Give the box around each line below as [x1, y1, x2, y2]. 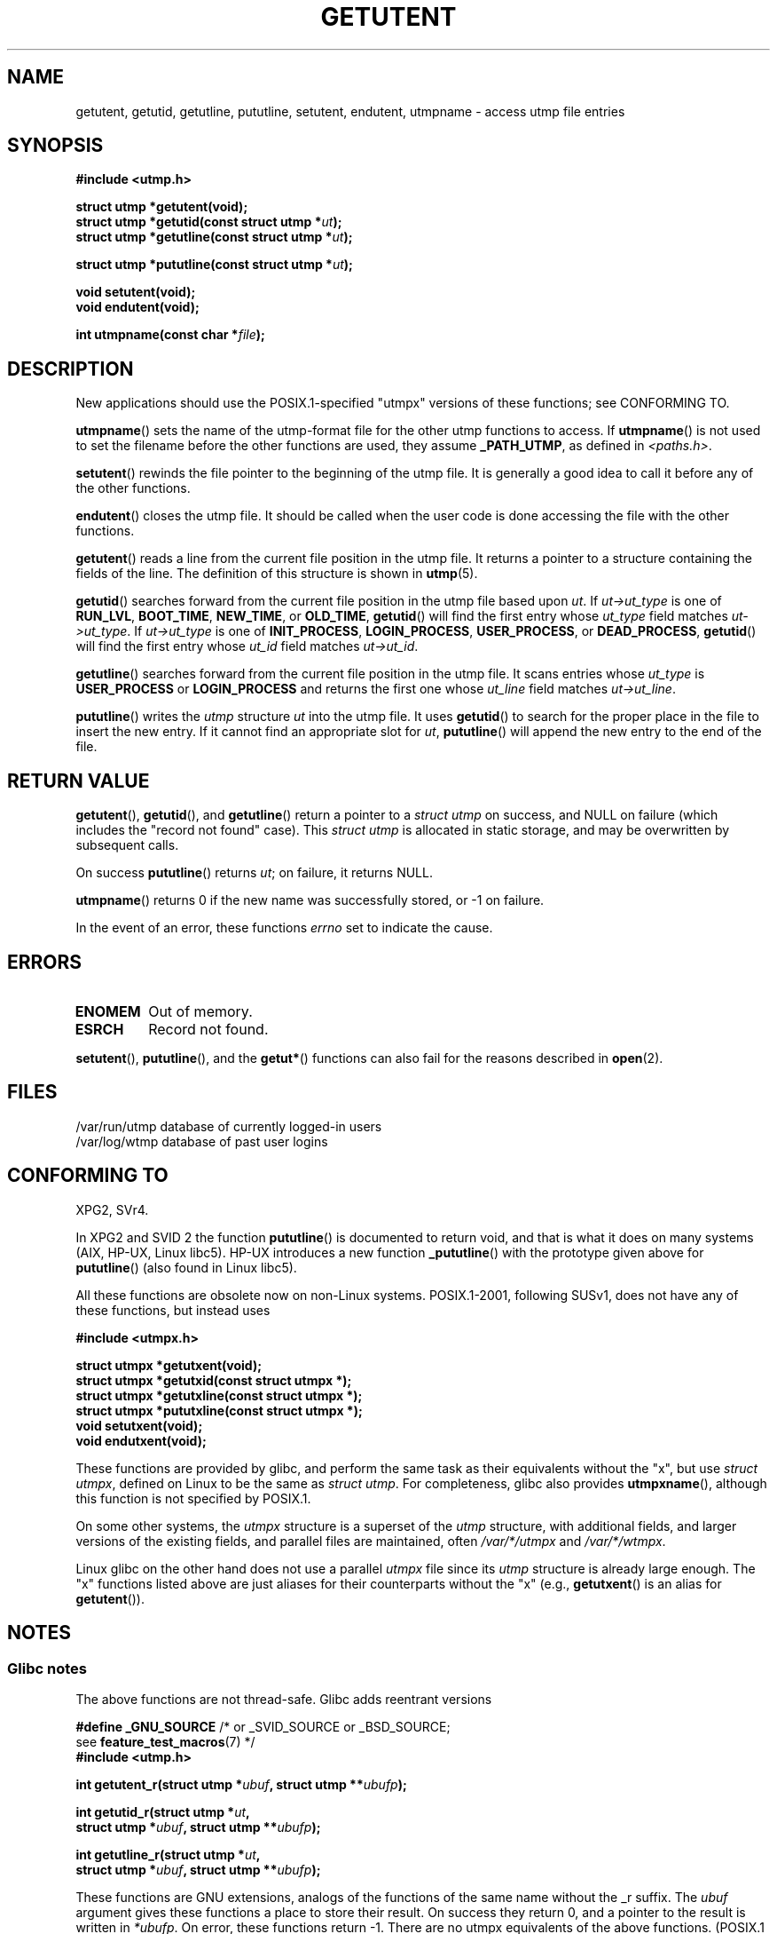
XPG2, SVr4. [75, 1201, 149, 1217]
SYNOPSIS [7, 134, 104, 157]
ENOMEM [75, 1002, 141, 1020]
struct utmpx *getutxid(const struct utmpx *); [75, 1372, 352, 1388]
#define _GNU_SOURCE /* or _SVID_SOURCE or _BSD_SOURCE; [75, 1718, 451, 1734]
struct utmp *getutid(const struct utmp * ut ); [75, 214, 342, 230]
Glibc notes [7, 1659, 87, 1677]
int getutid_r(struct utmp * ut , [75, 1803, 250, 1819]
